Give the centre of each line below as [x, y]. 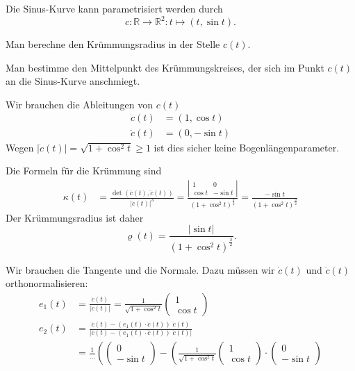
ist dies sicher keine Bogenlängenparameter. [247, 147]
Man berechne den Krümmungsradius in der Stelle [113, 44]
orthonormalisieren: [47, 283]
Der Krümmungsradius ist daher [75, 217]
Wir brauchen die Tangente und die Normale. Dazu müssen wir [140, 269]
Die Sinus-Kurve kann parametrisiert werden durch [114, 8]
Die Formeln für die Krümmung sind [84, 171]
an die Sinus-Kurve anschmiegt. [73, 81]
